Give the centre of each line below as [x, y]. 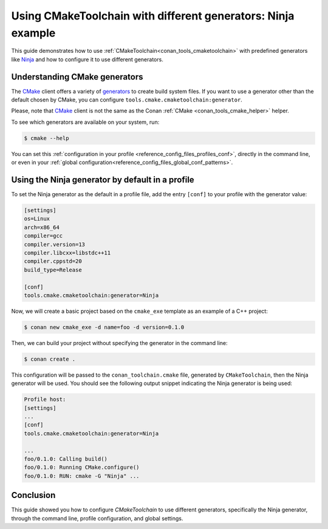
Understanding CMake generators [77, 77]
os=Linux [37, 219]
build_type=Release [53, 270]
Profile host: [45, 400]
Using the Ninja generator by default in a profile [103, 179]
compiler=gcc [43, 236]
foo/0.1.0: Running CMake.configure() [82, 467]
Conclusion [33, 495]
